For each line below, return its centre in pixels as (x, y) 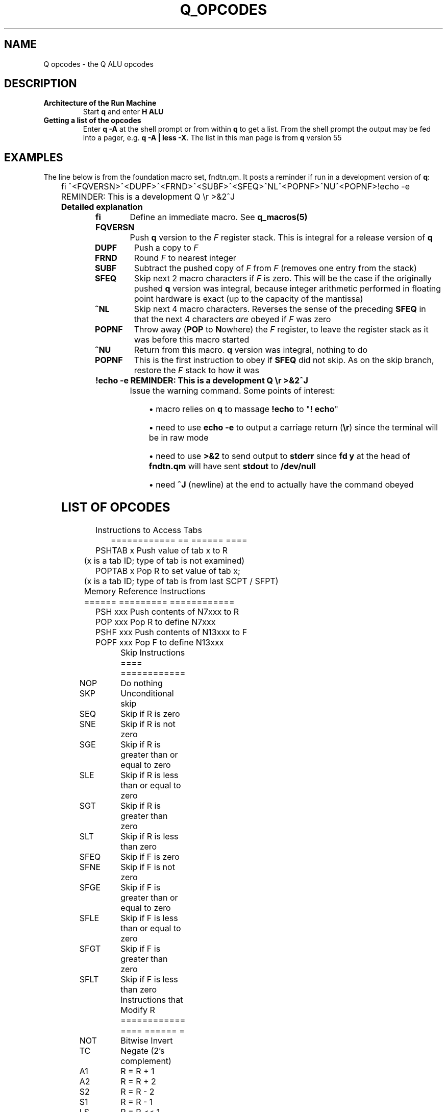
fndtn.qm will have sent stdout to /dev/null (232, 466)
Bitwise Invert (147, 1041)
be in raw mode (179, 438)
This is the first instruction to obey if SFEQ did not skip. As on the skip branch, (284, 360)
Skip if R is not (148, 724)
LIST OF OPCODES (116, 507)
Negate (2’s (143, 1051)
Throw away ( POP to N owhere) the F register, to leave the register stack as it (281, 330)
